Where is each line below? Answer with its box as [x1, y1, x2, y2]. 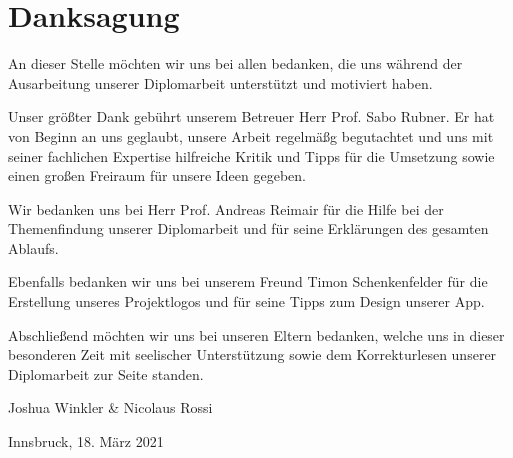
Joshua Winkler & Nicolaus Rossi [8, 397, 213, 418]
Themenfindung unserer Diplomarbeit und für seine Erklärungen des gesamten [8, 218, 489, 239]
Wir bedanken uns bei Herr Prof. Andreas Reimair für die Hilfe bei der [8, 198, 444, 219]
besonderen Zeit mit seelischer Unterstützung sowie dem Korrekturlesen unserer [8, 344, 497, 365]
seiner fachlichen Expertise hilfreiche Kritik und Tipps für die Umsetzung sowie [8, 145, 495, 166]
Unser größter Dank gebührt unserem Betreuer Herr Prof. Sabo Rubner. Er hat [8, 106, 495, 127]
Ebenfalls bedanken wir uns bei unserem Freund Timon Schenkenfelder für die [8, 271, 488, 292]
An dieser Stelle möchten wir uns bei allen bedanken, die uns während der [8, 53, 463, 74]
